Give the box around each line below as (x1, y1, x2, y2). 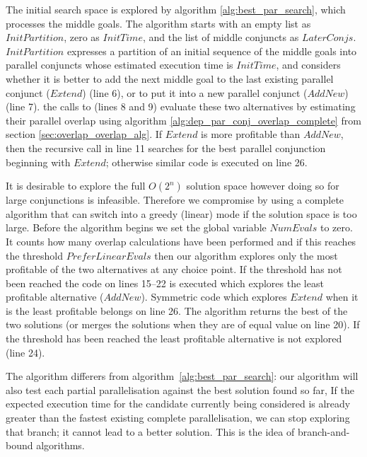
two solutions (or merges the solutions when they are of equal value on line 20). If (6, 317, 360, 332)
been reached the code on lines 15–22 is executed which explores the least (6, 275, 324, 290)
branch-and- (297, 424, 350, 439)
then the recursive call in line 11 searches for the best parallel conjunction (6, 140, 326, 155)
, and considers (276, 57, 341, 72)
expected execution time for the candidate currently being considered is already (6, 396, 351, 411)
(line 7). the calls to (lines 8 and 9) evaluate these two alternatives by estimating (6, 99, 356, 114)
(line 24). (6, 345, 45, 359)
